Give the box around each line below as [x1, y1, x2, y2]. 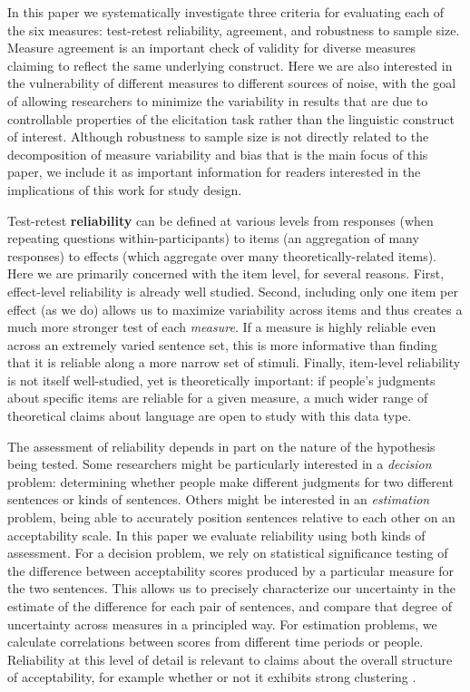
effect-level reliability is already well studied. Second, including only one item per [7, 281, 458, 300]
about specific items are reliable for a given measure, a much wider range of [7, 388, 428, 407]
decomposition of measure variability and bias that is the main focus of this [7, 144, 428, 163]
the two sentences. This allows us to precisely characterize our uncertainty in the [7, 579, 456, 598]
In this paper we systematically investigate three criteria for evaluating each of [7, 3, 445, 21]
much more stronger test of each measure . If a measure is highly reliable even [7, 317, 436, 336]
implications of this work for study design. [7, 180, 242, 199]
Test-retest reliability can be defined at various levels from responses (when [7, 210, 434, 229]
